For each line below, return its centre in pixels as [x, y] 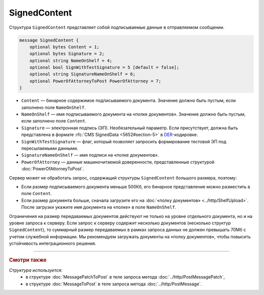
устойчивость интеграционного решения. [53, 243]
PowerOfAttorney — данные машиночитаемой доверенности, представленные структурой [118, 162]
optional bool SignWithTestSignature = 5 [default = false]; [104, 68]
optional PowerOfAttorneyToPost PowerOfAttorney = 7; [95, 81]
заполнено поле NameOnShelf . [53, 107]
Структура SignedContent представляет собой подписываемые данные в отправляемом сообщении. [117, 27]
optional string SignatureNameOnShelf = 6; [82, 74]
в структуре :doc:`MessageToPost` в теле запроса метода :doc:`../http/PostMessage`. [114, 284]
